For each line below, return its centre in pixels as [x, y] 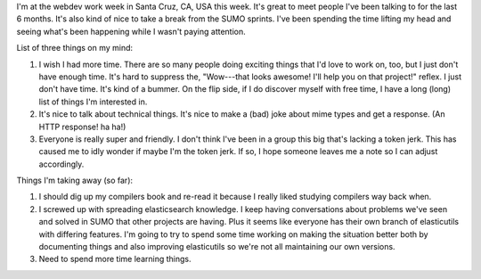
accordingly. [61, 164]
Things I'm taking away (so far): [75, 181]
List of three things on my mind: [75, 48]
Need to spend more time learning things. [115, 259]
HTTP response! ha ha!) [82, 127]
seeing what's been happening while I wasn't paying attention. [131, 31]
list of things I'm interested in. [93, 102]
